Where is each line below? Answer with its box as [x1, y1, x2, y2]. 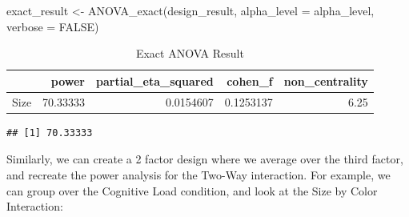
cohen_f [227, 72, 273, 89]
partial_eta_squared [96, 72, 214, 89]
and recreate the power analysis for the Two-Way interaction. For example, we [6, 166, 391, 183]
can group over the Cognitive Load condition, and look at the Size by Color [6, 182, 378, 199]
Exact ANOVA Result [135, 45, 244, 62]
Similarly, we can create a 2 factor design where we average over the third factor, [6, 151, 403, 167]
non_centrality [283, 72, 368, 89]
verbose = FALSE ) [6, 18, 99, 34]
